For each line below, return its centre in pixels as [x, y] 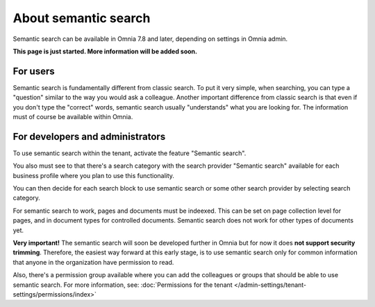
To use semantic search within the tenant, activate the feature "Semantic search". [130, 153]
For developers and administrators [89, 136]
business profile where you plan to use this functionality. [94, 175]
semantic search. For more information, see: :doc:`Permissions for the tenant [123, 285]
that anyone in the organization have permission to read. [93, 262]
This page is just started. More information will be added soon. [105, 51]
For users [34, 71]
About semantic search [82, 18]
